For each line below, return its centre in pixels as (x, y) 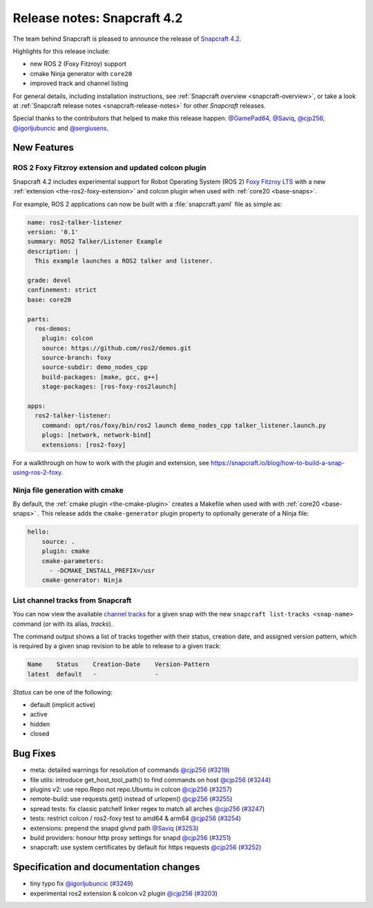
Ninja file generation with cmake (68, 490)
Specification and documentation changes (106, 867)
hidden (40, 724)
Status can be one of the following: (63, 692)
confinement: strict (62, 290)
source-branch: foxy (77, 358)
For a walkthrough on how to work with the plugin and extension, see (111, 462)
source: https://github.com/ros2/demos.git (116, 348)
